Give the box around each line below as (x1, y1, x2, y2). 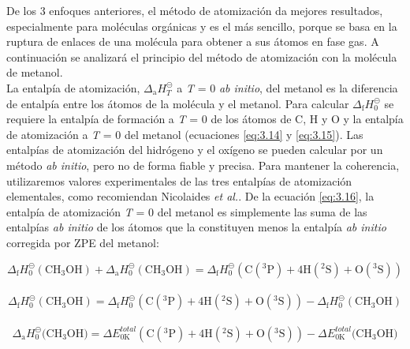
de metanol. (6, 64, 63, 81)
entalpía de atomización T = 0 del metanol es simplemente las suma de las (6, 203, 367, 220)
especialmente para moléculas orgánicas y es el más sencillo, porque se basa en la (6, 17, 397, 34)
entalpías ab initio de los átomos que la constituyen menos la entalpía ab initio (6, 219, 386, 235)
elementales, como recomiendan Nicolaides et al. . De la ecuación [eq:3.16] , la (6, 188, 375, 205)
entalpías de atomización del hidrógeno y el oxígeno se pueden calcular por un (6, 141, 383, 158)
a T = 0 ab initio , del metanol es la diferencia (177, 79, 398, 96)
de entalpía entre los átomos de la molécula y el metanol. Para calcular (6, 95, 349, 111)
